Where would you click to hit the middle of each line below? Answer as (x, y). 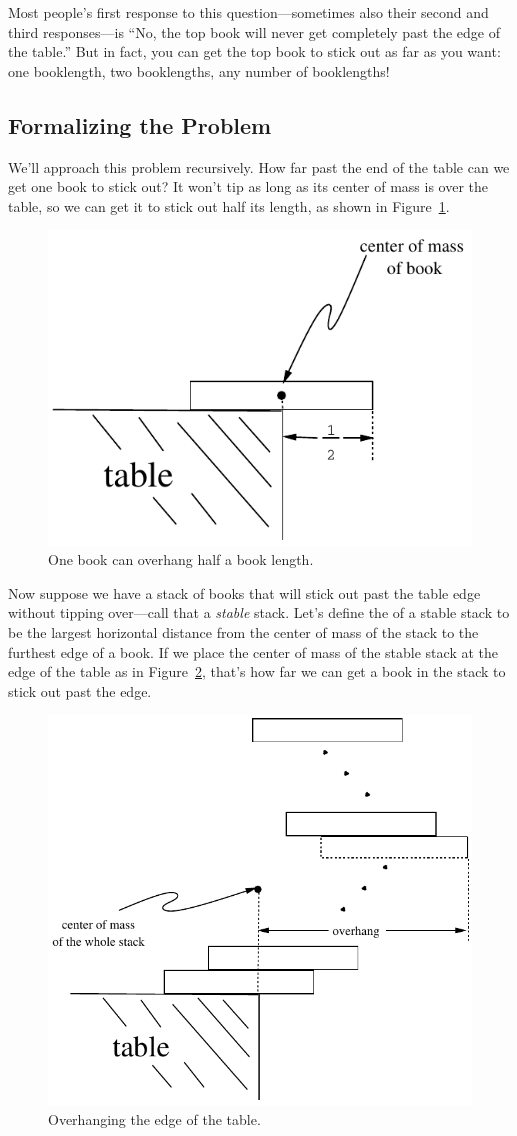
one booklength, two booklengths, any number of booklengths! (199, 70)
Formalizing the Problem (140, 124)
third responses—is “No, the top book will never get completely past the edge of (254, 31)
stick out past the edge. (80, 690)
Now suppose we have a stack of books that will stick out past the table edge (244, 592)
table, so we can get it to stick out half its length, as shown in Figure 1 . (229, 205)
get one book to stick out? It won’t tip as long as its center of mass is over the (248, 186)
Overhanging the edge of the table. (154, 1118)
